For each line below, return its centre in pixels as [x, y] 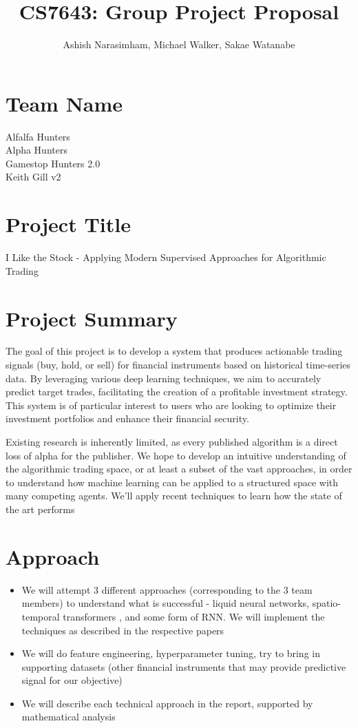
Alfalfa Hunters [38, 136]
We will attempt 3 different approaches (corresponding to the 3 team [167, 589]
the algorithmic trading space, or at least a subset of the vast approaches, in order [179, 469]
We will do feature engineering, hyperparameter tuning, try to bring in [171, 653]
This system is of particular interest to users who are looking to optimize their [171, 405]
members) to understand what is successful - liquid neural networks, [165, 603]
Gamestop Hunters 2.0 [53, 163]
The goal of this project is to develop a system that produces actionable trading [174, 351]
